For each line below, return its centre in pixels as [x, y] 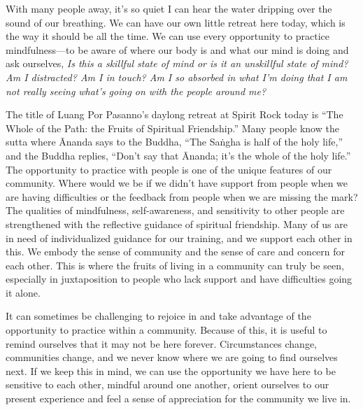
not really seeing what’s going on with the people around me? [136, 91]
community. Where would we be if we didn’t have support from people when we [177, 183]
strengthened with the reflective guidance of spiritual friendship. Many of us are [177, 224]
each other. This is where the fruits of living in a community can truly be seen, [175, 265]
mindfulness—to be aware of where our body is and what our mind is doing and [177, 49]
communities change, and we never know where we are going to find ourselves [172, 357]
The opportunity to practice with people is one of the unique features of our [169, 169]
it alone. [23, 292]
